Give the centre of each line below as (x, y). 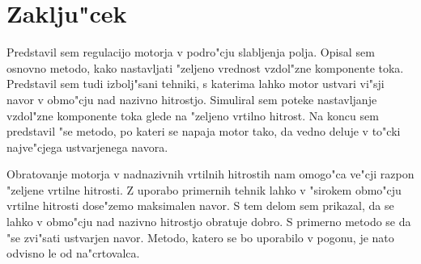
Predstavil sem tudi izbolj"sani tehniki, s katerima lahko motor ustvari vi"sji (196, 84)
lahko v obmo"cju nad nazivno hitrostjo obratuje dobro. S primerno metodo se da (209, 222)
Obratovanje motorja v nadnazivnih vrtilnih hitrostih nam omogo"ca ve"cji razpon (210, 174)
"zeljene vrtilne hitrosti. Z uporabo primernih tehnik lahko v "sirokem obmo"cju (204, 189)
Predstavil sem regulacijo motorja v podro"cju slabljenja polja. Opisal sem (191, 52)
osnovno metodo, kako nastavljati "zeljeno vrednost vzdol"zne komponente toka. (205, 67)
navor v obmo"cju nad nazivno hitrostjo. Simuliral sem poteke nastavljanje (192, 99)
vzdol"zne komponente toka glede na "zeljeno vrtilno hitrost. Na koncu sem (193, 115)
